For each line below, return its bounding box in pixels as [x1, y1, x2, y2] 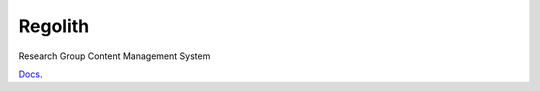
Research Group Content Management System [18, 50, 211, 62]
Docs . [18, 68, 43, 80]
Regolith [18, 15, 90, 37]
